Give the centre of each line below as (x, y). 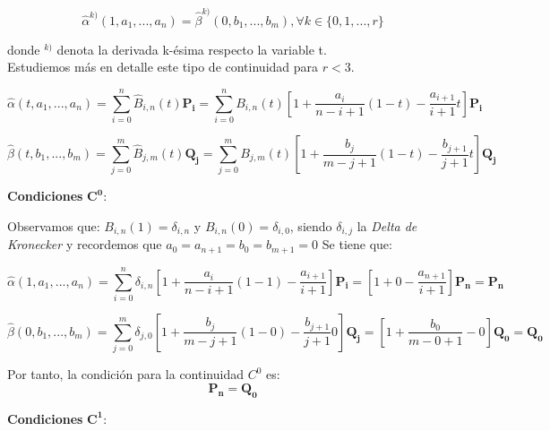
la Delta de (387, 225)
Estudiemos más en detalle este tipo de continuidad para (163, 67)
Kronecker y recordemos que (85, 244)
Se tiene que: (357, 244)
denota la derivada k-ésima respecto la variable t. (192, 49)
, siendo (311, 225)
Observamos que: (54, 225)
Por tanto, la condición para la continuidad (125, 374)
